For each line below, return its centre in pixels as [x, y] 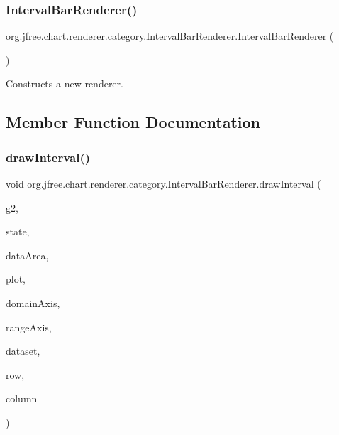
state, [18, 231]
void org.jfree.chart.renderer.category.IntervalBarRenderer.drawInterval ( [163, 183]
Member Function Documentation [133, 122]
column [22, 398]
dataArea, [27, 255]
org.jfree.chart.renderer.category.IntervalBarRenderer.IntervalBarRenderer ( [170, 36]
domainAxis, [33, 302]
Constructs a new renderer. [65, 84]
